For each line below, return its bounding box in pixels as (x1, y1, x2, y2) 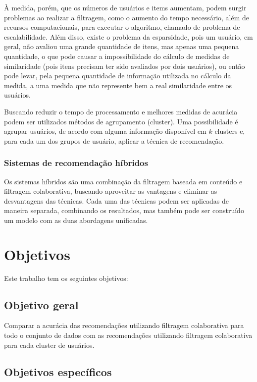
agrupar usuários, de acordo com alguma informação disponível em (4, 126, 206, 136)
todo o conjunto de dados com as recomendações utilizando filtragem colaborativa (4, 330, 253, 340)
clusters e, (214, 126, 245, 136)
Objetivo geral (4, 297, 79, 312)
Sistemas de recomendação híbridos (4, 157, 148, 169)
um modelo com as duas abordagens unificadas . (4, 215, 148, 225)
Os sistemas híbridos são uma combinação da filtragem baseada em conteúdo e (4, 176, 243, 186)
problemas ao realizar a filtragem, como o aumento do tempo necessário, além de (4, 12, 250, 22)
